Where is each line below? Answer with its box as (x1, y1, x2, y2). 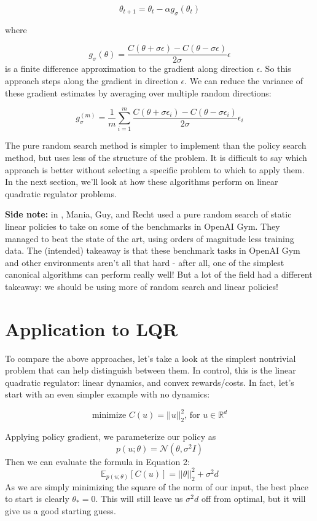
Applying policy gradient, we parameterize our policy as (5, 430, 216, 443)
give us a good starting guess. (5, 504, 116, 517)
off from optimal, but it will (201, 492, 306, 505)
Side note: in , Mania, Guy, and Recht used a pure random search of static (5, 208, 292, 221)
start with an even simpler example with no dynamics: (5, 388, 210, 401)
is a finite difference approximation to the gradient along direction (5, 62, 254, 75)
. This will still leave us (95, 492, 183, 505)
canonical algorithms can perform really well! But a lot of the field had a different (5, 268, 313, 281)
